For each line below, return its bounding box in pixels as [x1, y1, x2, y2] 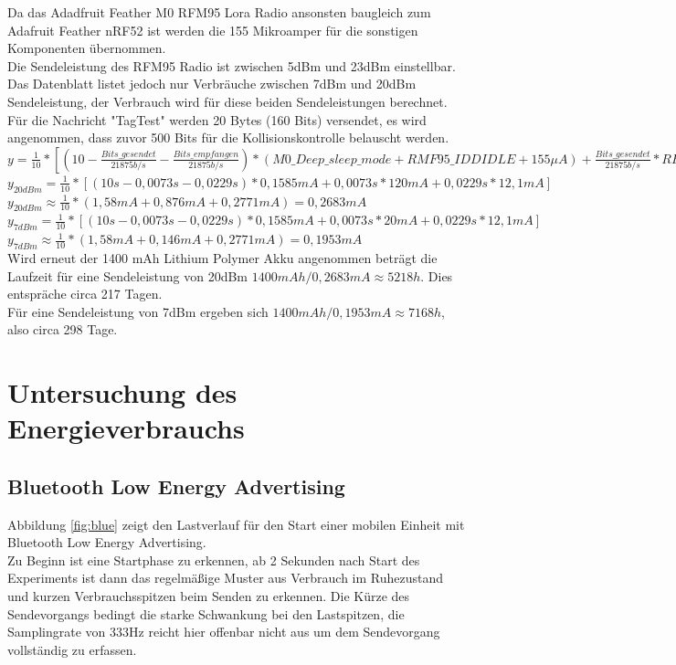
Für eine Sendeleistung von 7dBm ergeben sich [7, 301, 269, 321]
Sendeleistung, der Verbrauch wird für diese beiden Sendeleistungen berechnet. [7, 91, 448, 111]
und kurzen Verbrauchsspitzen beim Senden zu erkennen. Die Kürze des [7, 586, 410, 606]
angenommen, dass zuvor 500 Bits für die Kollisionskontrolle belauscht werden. [7, 128, 449, 147]
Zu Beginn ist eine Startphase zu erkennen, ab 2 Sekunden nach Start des [7, 550, 420, 569]
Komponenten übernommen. [7, 38, 166, 58]
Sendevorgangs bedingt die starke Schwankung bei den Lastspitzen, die [7, 604, 405, 623]
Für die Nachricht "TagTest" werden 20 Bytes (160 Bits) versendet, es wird [7, 110, 427, 129]
